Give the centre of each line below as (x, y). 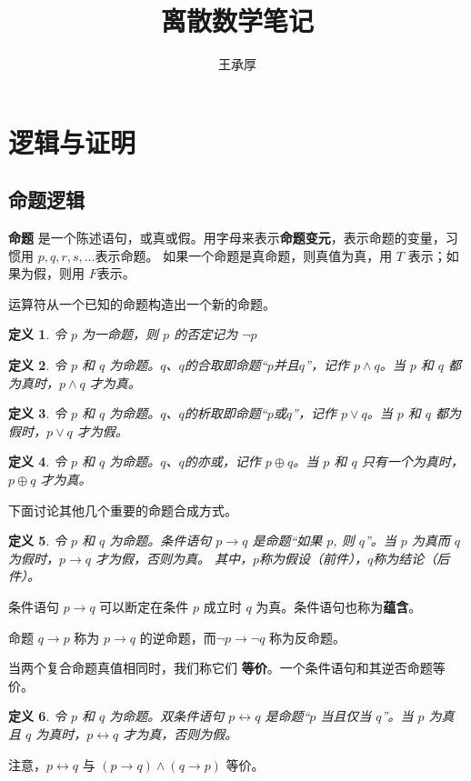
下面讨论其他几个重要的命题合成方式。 (123, 510)
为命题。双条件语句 (167, 716)
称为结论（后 (411, 558)
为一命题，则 (120, 334)
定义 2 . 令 (37, 365)
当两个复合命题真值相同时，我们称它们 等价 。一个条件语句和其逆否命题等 (227, 668)
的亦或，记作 (222, 461)
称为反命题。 (308, 637)
